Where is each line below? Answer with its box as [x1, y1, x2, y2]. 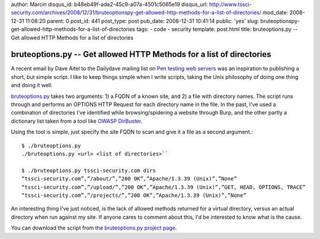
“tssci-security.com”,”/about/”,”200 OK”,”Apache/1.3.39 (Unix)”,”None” [21, 176, 237, 182]
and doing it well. [11, 82, 53, 89]
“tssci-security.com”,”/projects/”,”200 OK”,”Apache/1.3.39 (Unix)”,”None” [21, 192, 247, 199]
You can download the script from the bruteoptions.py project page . [11, 224, 177, 231]
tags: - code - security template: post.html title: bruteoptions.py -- [136, 26, 298, 33]
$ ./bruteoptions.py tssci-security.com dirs [21, 167, 156, 174]
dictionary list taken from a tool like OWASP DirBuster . [11, 117, 143, 125]
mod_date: [263, 9, 289, 16]
